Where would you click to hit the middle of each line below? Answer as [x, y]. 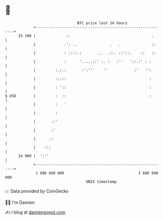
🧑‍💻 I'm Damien [20, 202]
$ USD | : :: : [78, 96]
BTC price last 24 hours [102, 23]
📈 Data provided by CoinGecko [37, 191]
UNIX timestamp [101, 182]
